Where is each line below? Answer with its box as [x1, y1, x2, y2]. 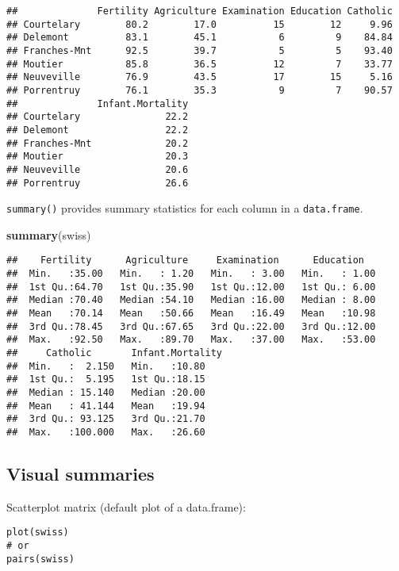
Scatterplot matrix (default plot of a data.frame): [6, 498, 246, 515]
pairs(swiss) [6, 553, 75, 565]
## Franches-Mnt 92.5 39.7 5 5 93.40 [6, 44, 393, 56]
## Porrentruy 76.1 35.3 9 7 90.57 [6, 84, 393, 96]
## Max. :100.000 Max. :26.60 [6, 426, 205, 438]
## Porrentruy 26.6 [6, 177, 189, 189]
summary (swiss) [6, 226, 91, 243]
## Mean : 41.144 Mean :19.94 [6, 400, 205, 412]
